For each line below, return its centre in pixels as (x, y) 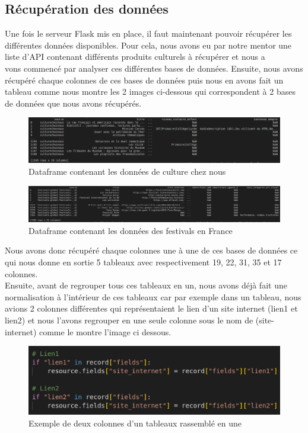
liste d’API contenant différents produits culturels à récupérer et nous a (135, 57)
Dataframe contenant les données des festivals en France (131, 230)
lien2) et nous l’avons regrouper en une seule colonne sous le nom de (129, 320)
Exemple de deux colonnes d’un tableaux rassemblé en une (135, 423)
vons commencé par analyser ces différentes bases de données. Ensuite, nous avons (154, 68)
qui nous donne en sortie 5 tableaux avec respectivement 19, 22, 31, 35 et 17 (143, 262)
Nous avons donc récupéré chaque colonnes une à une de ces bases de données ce (151, 250)
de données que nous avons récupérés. (73, 103)
